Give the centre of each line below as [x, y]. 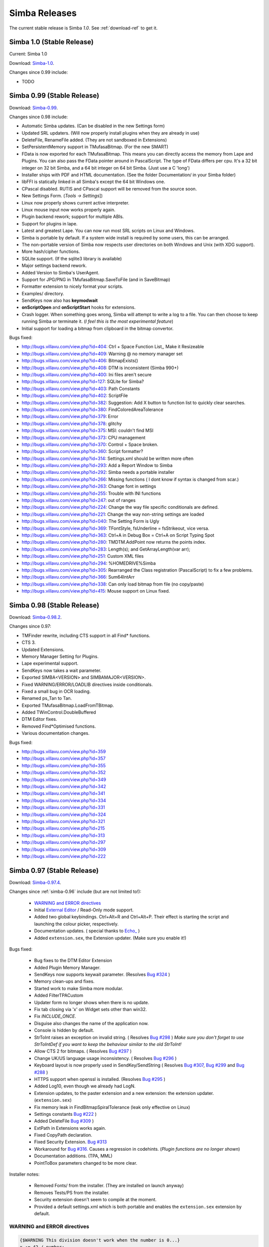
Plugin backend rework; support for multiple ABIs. [73, 216]
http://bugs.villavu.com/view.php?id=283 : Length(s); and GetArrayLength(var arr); [106, 549]
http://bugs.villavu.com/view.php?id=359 [64, 752]
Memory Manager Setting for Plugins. [60, 656]
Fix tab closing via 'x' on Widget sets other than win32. [90, 1010]
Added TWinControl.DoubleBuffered [59, 712]
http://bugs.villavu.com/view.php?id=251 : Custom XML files [83, 556]
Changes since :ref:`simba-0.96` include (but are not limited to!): [75, 892]
